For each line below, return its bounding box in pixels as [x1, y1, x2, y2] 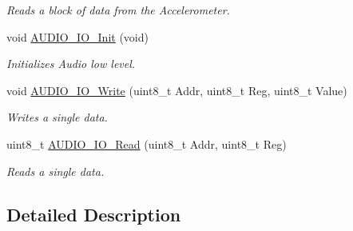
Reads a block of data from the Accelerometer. [6, 2, 230, 18]
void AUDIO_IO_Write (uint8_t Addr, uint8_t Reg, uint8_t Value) [6, 82, 347, 98]
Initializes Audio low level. [6, 55, 136, 72]
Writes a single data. [6, 109, 108, 125]
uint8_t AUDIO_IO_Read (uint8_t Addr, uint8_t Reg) [6, 135, 287, 152]
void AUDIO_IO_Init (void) [6, 28, 149, 45]
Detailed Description [6, 201, 181, 226]
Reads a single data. [6, 162, 105, 179]
